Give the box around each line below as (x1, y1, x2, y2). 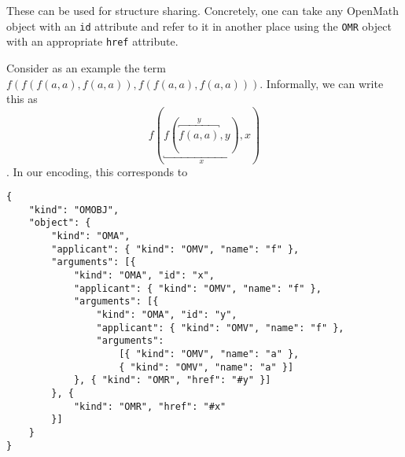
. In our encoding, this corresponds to (6, 163, 188, 179)
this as (6, 90, 38, 107)
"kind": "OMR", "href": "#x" (73, 400, 226, 412)
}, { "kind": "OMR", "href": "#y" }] (73, 374, 271, 386)
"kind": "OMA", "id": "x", (73, 270, 215, 282)
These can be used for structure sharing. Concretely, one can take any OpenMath (6, 2, 399, 18)
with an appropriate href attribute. (6, 33, 179, 50)
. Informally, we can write (260, 75, 384, 91)
